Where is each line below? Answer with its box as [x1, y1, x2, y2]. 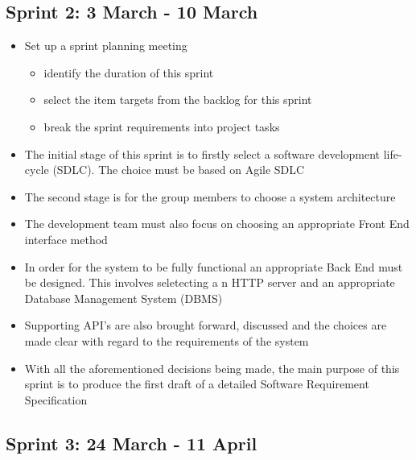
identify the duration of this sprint [43, 64, 214, 81]
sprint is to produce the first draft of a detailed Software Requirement [24, 375, 369, 392]
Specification [24, 391, 88, 408]
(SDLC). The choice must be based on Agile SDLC [52, 161, 305, 178]
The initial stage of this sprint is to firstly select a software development [24, 145, 381, 162]
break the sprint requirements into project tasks [43, 118, 280, 135]
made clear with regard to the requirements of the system [24, 332, 309, 349]
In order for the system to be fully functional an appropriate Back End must [24, 258, 403, 275]
